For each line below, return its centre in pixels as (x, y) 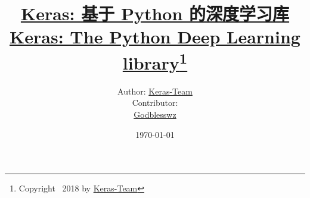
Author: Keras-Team (155, 91)
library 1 (155, 61)
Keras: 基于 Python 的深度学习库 (155, 13)
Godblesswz (155, 114)
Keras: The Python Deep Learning (155, 37)
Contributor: (155, 103)
